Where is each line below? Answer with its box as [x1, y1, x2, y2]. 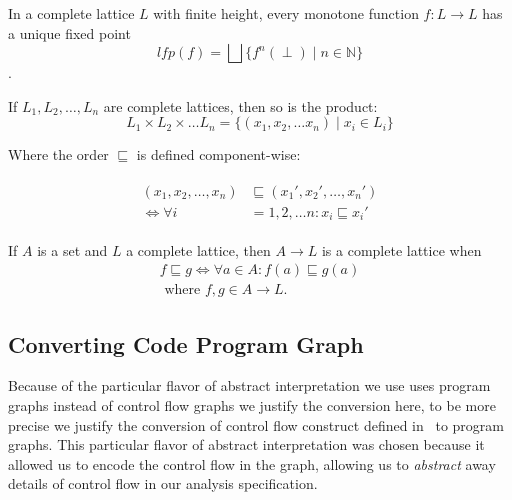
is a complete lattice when [321, 239, 482, 260]
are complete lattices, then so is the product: [103, 95, 378, 116]
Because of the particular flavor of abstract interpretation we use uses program [8, 375, 491, 396]
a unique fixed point [8, 22, 131, 43]
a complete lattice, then [126, 239, 271, 260]
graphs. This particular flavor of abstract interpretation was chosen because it [8, 434, 485, 455]
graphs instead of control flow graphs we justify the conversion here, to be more [8, 394, 496, 415]
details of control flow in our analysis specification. [8, 473, 318, 494]
